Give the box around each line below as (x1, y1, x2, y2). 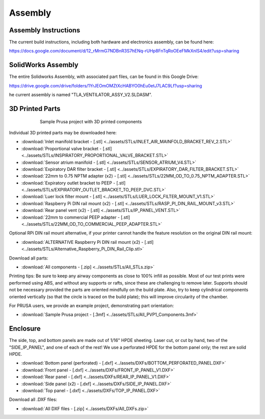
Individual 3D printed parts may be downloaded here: (9, 130, 117, 135)
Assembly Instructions (9, 26, 80, 34)
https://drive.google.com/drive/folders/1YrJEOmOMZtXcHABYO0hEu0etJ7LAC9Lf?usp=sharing (9, 82, 202, 88)
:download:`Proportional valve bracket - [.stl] (21, 145, 112, 152)
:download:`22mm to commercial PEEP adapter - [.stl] (21, 214, 130, 220)
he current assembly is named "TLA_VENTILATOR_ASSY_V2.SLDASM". (9, 92, 152, 98)
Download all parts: (9, 255, 49, 261)
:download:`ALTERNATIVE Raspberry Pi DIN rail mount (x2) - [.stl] (21, 239, 154, 245)
